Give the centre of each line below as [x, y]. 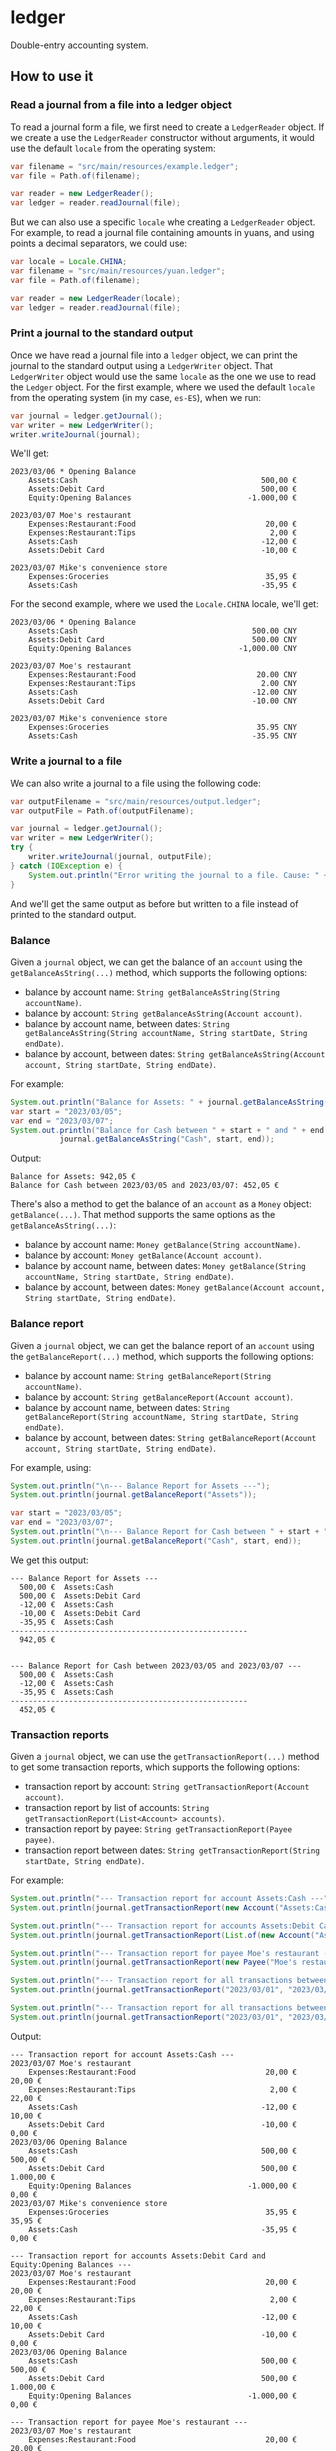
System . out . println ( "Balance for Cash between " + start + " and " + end [167, 1130]
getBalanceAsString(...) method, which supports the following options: [159, 972]
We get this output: [49, 1560]
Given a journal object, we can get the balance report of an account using [162, 1345]
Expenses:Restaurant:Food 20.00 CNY [163, 675]
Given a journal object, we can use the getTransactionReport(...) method [165, 1757]
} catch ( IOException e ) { [66, 866]
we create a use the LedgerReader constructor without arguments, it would [162, 137]
